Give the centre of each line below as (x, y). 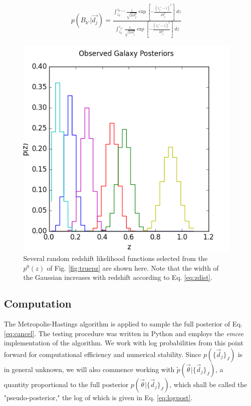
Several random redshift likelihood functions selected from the (116, 258)
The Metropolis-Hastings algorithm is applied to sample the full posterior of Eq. (123, 324)
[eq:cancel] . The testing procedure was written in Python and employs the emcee (124, 333)
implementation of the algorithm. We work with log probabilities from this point (124, 343)
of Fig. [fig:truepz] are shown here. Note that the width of (133, 268)
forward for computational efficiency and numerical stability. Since (103, 354)
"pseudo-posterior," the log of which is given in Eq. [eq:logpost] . (98, 397)
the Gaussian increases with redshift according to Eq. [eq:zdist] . (118, 277)
